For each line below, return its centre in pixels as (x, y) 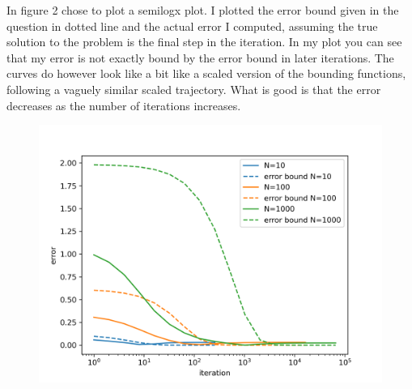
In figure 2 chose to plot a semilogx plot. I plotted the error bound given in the (203, 10)
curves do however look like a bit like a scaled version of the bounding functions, (206, 73)
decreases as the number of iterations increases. (124, 105)
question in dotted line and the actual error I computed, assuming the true (192, 26)
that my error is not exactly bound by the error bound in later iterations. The (200, 57)
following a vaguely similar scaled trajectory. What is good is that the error (194, 89)
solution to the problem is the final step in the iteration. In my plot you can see (204, 42)
